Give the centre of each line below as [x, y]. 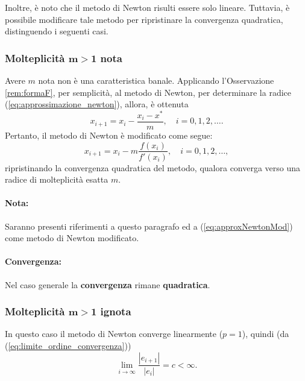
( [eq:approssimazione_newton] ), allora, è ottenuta [97, 104]
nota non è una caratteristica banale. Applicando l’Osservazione [156, 80]
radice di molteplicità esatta [57, 179]
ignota [116, 311]
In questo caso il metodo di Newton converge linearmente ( [114, 334]
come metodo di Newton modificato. [72, 238]
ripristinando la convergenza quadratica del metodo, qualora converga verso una [153, 167]
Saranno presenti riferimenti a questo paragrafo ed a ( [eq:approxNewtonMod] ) [149, 226]
